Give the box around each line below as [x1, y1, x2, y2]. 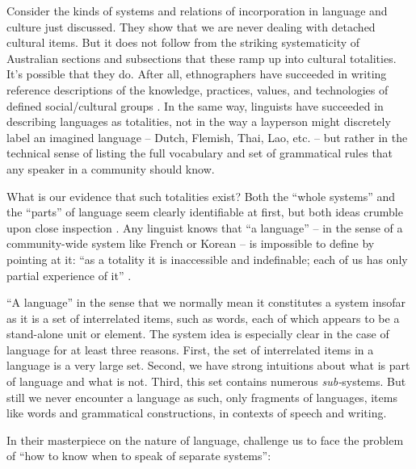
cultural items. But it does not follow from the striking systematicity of [6, 34, 360, 51]
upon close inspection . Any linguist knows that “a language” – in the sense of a [6, 219, 403, 236]
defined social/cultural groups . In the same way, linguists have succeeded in [6, 97, 384, 114]
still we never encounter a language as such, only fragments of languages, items [6, 388, 397, 405]
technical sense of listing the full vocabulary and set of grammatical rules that [6, 144, 393, 161]
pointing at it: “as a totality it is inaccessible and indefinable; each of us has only [6, 250, 408, 267]
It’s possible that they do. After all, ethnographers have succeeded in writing [6, 65, 387, 82]
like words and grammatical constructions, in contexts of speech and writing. [6, 404, 387, 421]
